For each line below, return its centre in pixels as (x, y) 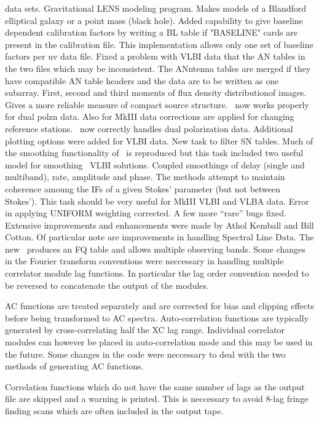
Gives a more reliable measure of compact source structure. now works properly (157, 104)
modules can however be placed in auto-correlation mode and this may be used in (159, 342)
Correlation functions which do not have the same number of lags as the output (155, 386)
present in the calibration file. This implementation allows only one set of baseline (159, 44)
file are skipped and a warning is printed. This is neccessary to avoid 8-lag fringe (157, 399)
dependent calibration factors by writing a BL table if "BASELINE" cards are (151, 32)
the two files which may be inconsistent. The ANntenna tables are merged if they (158, 68)
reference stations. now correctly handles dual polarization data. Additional (149, 128)
